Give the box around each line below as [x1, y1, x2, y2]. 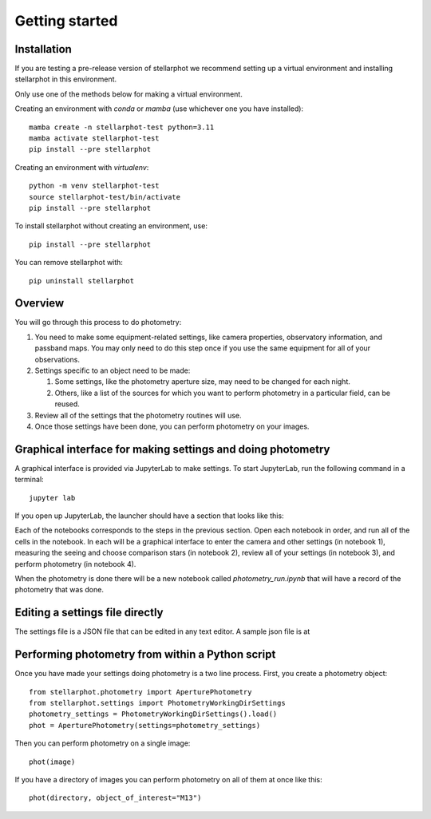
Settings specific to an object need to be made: [34, 366, 191, 375]
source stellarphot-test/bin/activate [29, 192, 181, 201]
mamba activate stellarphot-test [29, 134, 160, 143]
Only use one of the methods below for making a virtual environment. [14, 89, 243, 99]
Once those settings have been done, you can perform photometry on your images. [34, 421, 310, 431]
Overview [14, 296, 65, 311]
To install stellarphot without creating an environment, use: [14, 221, 208, 231]
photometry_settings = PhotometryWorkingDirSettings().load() [29, 710, 278, 718]
